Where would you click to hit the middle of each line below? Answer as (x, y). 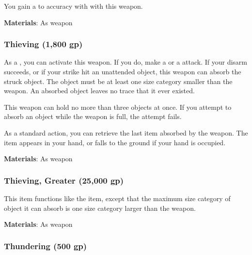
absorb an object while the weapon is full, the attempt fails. (93, 116)
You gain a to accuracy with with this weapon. (73, 6)
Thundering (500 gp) (46, 246)
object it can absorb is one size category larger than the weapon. (100, 208)
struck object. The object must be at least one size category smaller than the (118, 81)
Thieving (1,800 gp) (43, 44)
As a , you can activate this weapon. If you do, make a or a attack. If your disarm (126, 62)
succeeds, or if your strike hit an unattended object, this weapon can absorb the (123, 71)
